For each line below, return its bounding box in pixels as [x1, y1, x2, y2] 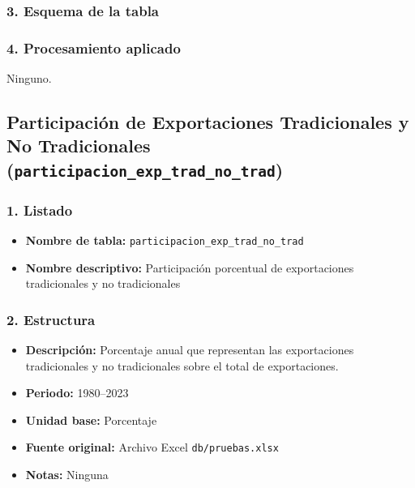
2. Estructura [6, 309, 96, 329]
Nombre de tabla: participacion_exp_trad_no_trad [25, 232, 304, 249]
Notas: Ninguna [25, 466, 109, 483]
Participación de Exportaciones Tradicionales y [6, 109, 409, 135]
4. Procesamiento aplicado [6, 37, 181, 58]
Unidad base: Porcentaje [25, 411, 157, 428]
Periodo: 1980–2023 [25, 384, 129, 401]
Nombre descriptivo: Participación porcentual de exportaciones [25, 259, 354, 276]
